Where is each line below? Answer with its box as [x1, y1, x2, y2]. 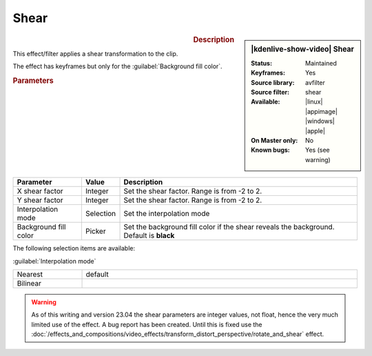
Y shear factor [17, 195, 63, 205]
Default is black [123, 231, 175, 241]
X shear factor [17, 186, 63, 196]
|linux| [305, 97, 323, 106]
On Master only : [251, 136, 298, 144]
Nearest [17, 269, 43, 279]
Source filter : [251, 88, 289, 96]
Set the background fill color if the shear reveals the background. [123, 222, 335, 232]
